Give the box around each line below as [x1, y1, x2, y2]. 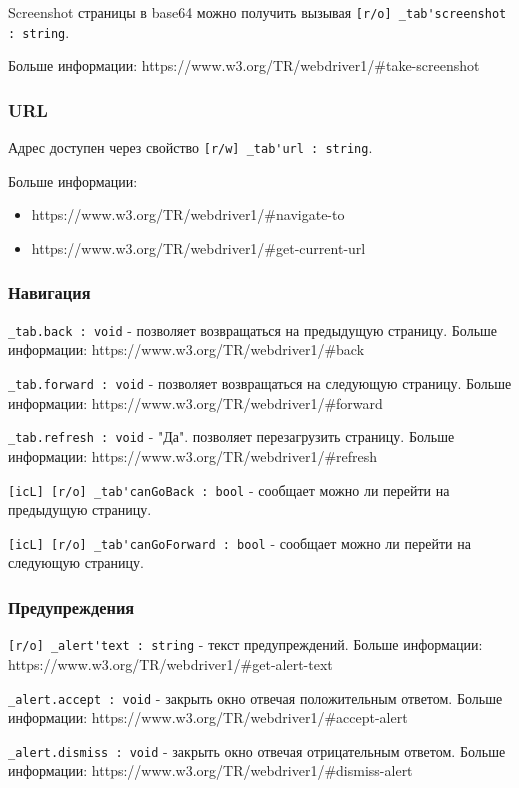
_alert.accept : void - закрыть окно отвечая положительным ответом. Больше [8, 687, 503, 708]
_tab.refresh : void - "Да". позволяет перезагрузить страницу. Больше [8, 426, 455, 447]
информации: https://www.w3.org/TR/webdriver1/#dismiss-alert [8, 760, 413, 781]
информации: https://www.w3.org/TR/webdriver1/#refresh [8, 445, 378, 466]
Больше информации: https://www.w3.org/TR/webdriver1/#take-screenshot [8, 55, 480, 76]
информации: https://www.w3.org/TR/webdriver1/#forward [8, 392, 383, 413]
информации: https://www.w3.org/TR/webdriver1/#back [8, 339, 365, 360]
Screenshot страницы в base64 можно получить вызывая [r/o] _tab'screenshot [8, 2, 507, 22]
